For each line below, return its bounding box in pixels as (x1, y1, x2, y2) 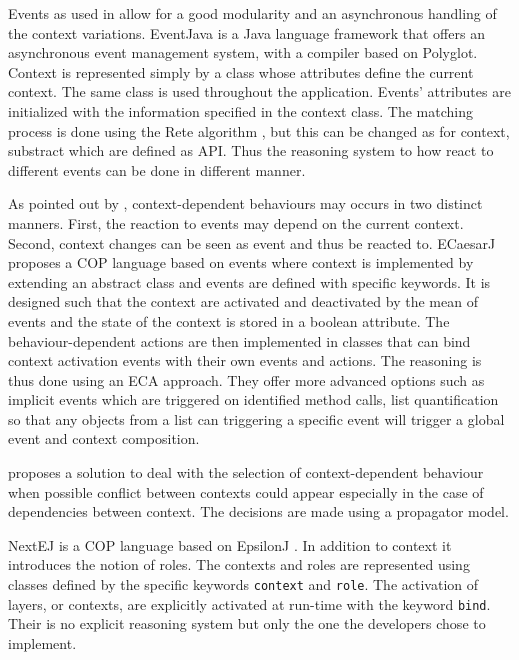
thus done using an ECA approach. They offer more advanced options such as (8, 369, 485, 390)
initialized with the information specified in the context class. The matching (8, 100, 473, 121)
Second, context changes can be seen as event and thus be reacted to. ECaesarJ (8, 232, 496, 253)
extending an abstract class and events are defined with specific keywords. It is (8, 271, 491, 292)
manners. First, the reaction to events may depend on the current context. (8, 212, 464, 233)
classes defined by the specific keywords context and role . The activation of (8, 574, 479, 595)
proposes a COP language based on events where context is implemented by (8, 252, 474, 273)
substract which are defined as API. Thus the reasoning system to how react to (8, 140, 494, 161)
